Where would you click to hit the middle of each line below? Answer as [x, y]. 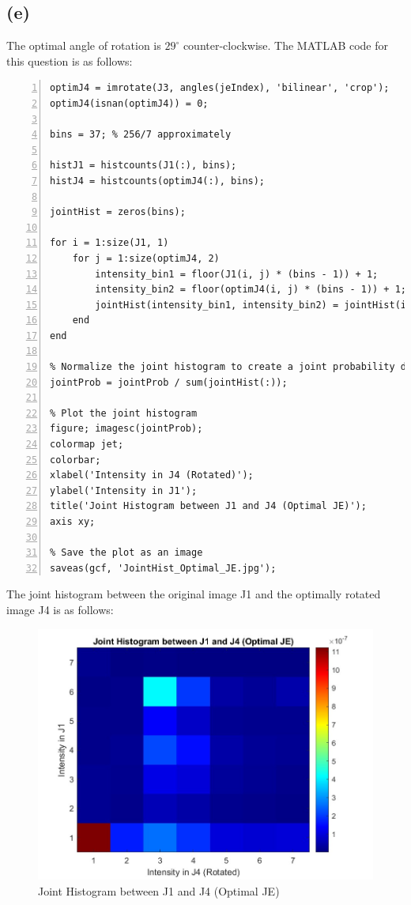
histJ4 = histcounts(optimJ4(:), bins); [158, 181]
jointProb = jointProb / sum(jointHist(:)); [169, 382]
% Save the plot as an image [126, 553]
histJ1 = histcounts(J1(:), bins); [143, 166]
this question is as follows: [70, 60]
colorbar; [75, 460]
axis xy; [73, 522]
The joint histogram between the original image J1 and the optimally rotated [194, 594]
